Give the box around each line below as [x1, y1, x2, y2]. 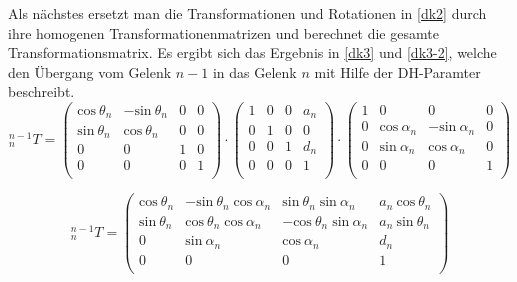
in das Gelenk [212, 61, 297, 82]
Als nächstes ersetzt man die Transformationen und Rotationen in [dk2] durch [8, 3, 487, 23]
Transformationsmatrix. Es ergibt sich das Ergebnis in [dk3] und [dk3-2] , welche [8, 42, 497, 63]
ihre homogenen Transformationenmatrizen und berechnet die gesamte [8, 22, 439, 43]
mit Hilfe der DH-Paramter [314, 61, 481, 82]
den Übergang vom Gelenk [8, 61, 172, 82]
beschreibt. [8, 81, 75, 102]
